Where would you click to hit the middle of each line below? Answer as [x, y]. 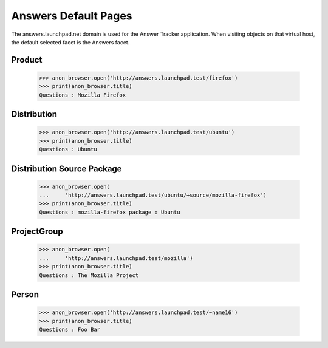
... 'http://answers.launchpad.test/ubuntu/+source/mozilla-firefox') [153, 195]
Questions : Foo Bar [70, 329]
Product [27, 60]
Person [25, 295]
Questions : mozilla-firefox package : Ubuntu [110, 212]
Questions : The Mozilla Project [89, 275]
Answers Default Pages [72, 16]
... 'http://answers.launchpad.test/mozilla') [116, 258]
